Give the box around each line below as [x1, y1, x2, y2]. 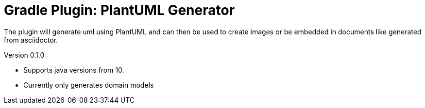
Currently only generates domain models [23, 80, 154, 89]
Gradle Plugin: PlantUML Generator [4, 2, 235, 18]
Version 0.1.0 [4, 50, 45, 59]
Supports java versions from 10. [23, 65, 124, 74]
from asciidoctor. [4, 35, 58, 44]
